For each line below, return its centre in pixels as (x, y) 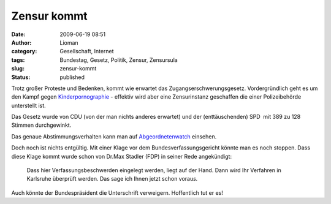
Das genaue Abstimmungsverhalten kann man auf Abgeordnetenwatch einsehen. (114, 136)
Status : (21, 77)
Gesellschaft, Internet (87, 51)
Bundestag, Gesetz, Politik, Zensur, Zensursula (119, 60)
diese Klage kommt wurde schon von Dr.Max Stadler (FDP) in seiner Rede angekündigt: (122, 156)
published (72, 77)
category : (24, 51)
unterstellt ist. (29, 105)
